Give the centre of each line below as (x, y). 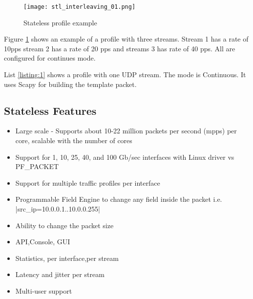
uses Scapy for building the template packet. (70, 84)
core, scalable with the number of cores (74, 140)
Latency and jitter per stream (60, 274)
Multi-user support (44, 290)
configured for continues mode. (50, 58)
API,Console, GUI (43, 242)
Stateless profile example (60, 22)
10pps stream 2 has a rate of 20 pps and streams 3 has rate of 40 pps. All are (120, 48)
